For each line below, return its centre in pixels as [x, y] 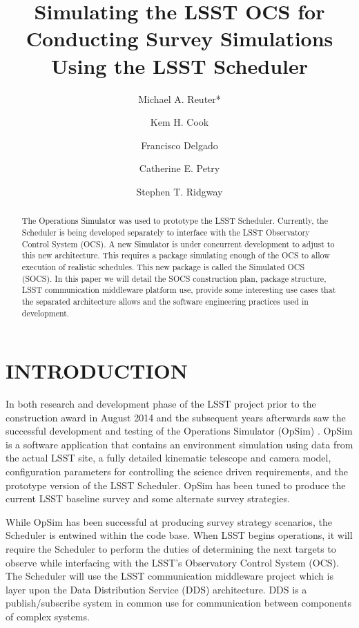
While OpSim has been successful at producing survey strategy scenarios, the [169, 521]
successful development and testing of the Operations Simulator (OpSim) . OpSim [179, 431]
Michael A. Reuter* [179, 98]
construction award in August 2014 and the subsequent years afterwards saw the [176, 417]
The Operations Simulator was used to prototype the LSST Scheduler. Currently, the [175, 221]
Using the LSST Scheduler [179, 65]
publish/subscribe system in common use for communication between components [179, 603]
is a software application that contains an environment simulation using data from [179, 444]
